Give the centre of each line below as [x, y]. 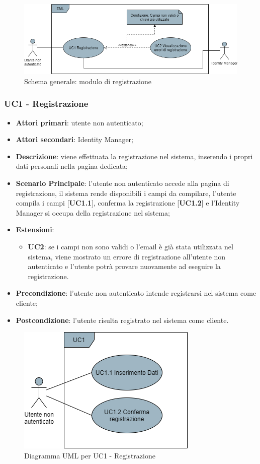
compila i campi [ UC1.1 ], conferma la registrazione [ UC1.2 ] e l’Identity [128, 203]
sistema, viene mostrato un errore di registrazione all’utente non [127, 256]
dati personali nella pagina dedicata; [72, 166]
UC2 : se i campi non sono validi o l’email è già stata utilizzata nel [131, 246]
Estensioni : [35, 229]
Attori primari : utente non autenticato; [79, 122]
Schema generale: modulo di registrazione [88, 81]
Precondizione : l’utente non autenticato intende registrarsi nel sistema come [136, 293]
